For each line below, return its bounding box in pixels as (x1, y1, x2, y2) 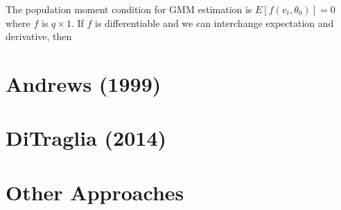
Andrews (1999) (6, 69, 161, 97)
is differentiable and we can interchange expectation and (95, 15, 334, 30)
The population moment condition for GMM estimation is (6, 2, 252, 16)
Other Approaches (6, 178, 184, 206)
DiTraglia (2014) (6, 124, 167, 152)
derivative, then (6, 29, 72, 44)
